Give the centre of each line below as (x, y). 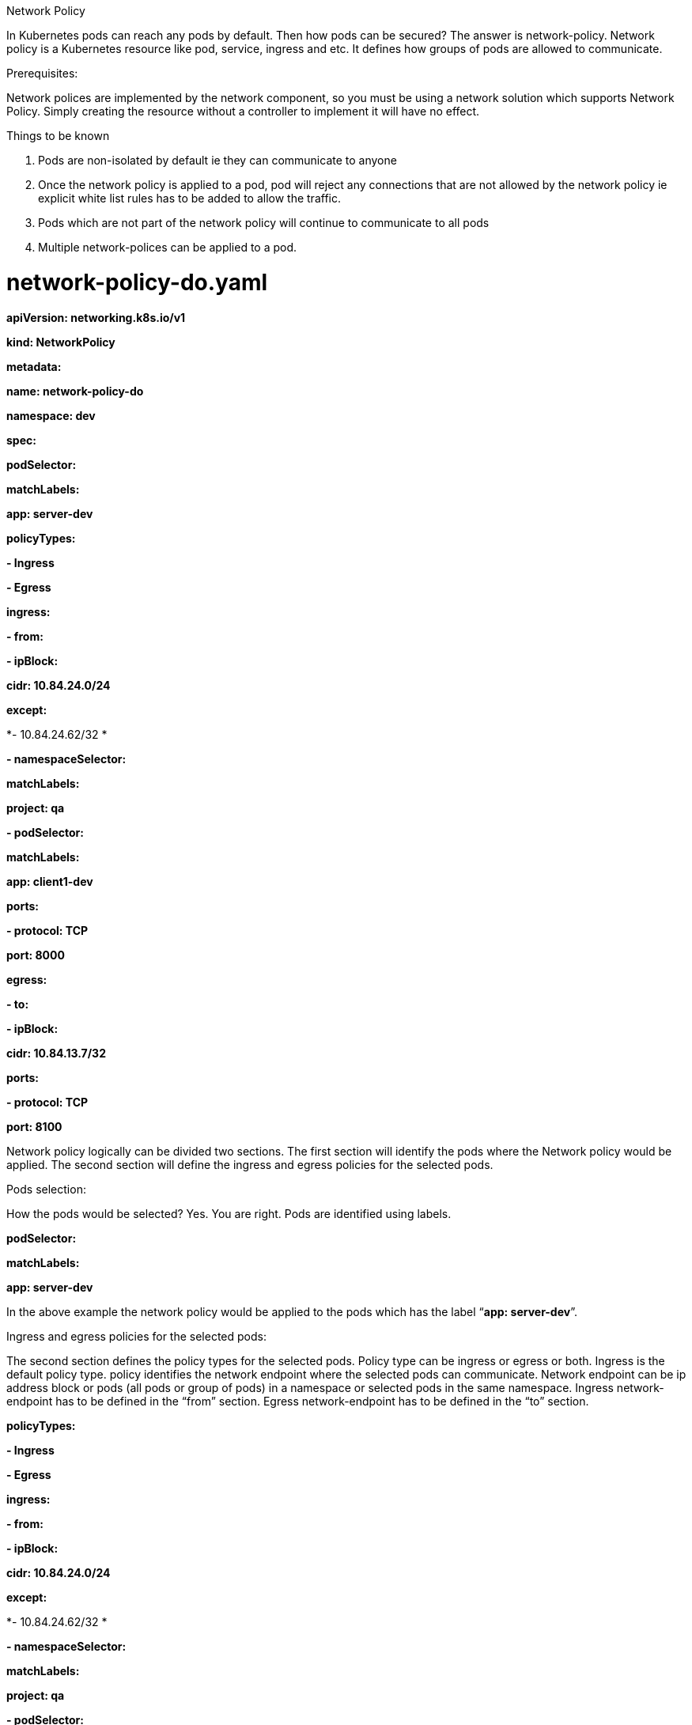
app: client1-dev (50, 881)
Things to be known (58, 136)
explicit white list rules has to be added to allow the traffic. (189, 198)
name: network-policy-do (75, 391)
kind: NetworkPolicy (61, 342)
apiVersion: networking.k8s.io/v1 (96, 317)
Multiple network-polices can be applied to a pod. (168, 247)
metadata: (34, 366)
